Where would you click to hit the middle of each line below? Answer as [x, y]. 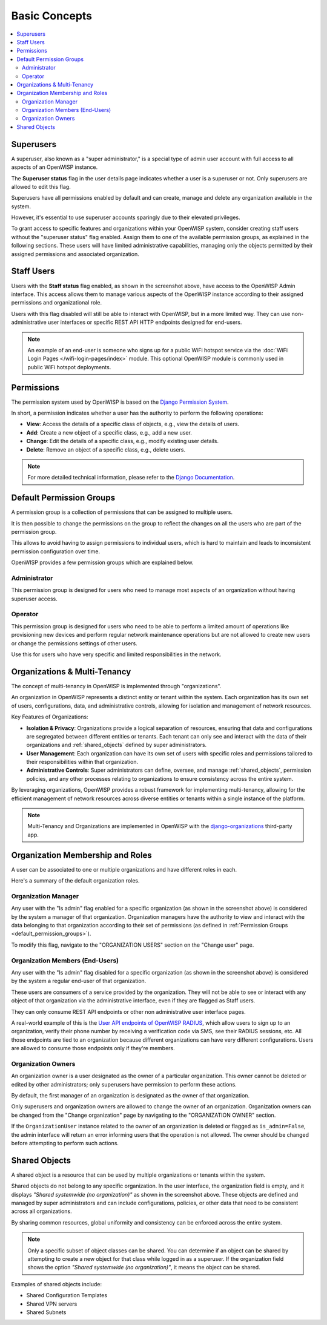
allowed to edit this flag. [41, 186]
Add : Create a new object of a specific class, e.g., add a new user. [109, 432]
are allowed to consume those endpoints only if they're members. [93, 1048]
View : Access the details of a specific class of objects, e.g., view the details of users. [133, 424]
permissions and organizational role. [57, 303]
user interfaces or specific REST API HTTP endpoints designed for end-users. [145, 322]
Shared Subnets [46, 1312]
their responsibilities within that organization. [82, 762]
